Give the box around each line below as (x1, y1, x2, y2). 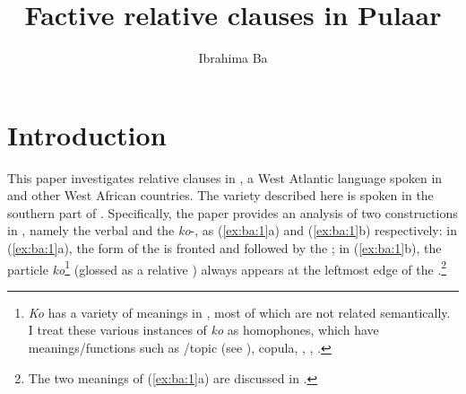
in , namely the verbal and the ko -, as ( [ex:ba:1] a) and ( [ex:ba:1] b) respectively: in (7, 221, 457, 240)
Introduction (7, 116, 167, 153)
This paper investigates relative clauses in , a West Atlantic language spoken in (7, 168, 443, 187)
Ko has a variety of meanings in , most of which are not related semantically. (28, 302, 451, 321)
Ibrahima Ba (198, 48, 268, 67)
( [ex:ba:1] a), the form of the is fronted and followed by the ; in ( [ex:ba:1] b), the (7, 239, 442, 258)
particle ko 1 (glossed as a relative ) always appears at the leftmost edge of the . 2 (7, 257, 447, 278)
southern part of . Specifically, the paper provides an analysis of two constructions (7, 203, 458, 222)
